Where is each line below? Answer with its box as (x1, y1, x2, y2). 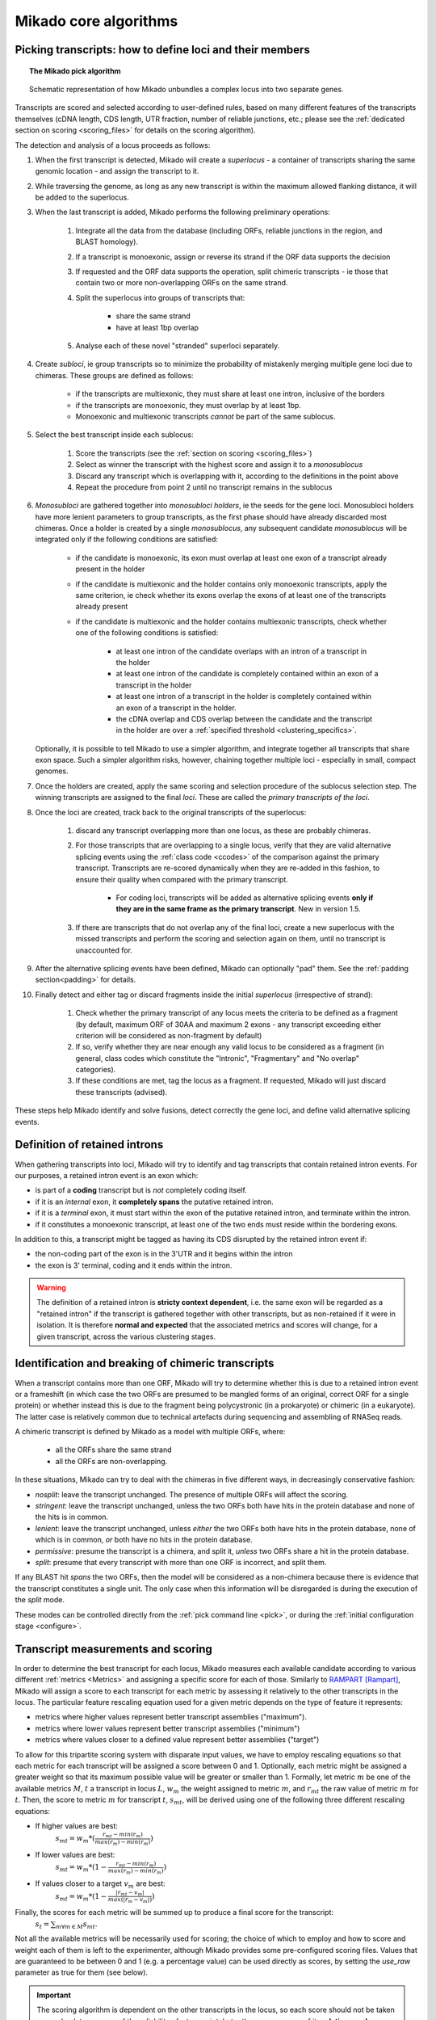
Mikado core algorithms (15, 12, 178, 30)
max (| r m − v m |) (107, 1896, 153, 1904)
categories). (75, 1065, 116, 1075)
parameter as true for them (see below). (15, 1967, 149, 1977)
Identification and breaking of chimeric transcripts (15, 1357, 275, 1370)
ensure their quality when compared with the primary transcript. (75, 874, 288, 884)
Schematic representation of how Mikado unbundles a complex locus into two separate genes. (29, 84, 344, 94)
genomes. (35, 766, 69, 776)
